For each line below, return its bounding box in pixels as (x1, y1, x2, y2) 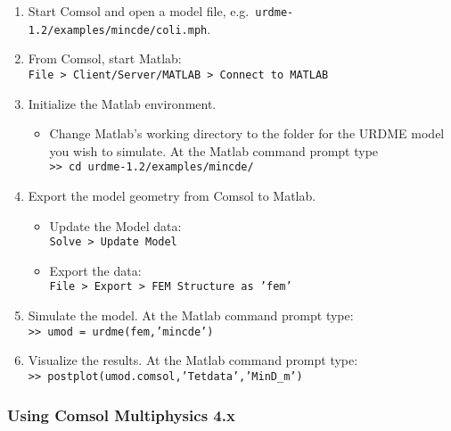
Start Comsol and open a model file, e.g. (28, 2, 250, 20)
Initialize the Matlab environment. (28, 94, 217, 112)
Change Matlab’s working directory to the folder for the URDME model (49, 124, 445, 143)
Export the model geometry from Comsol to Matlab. (28, 186, 316, 204)
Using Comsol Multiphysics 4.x (7, 403, 235, 426)
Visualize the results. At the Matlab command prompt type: (28, 351, 358, 369)
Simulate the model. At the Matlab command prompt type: (28, 306, 354, 325)
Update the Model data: (49, 216, 182, 235)
